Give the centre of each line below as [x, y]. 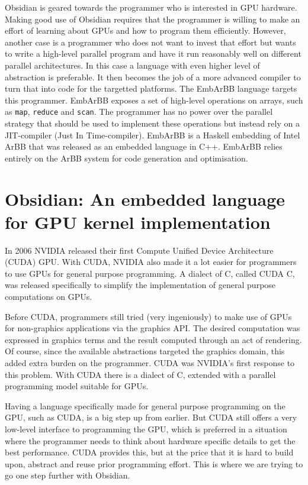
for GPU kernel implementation [138, 222]
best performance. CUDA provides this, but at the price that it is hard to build [149, 452]
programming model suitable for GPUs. [77, 386]
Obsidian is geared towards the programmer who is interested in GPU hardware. [151, 7]
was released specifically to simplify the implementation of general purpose [140, 285]
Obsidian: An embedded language [145, 198]
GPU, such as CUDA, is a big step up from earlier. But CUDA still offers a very [151, 417]
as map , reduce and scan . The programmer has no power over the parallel [139, 111]
